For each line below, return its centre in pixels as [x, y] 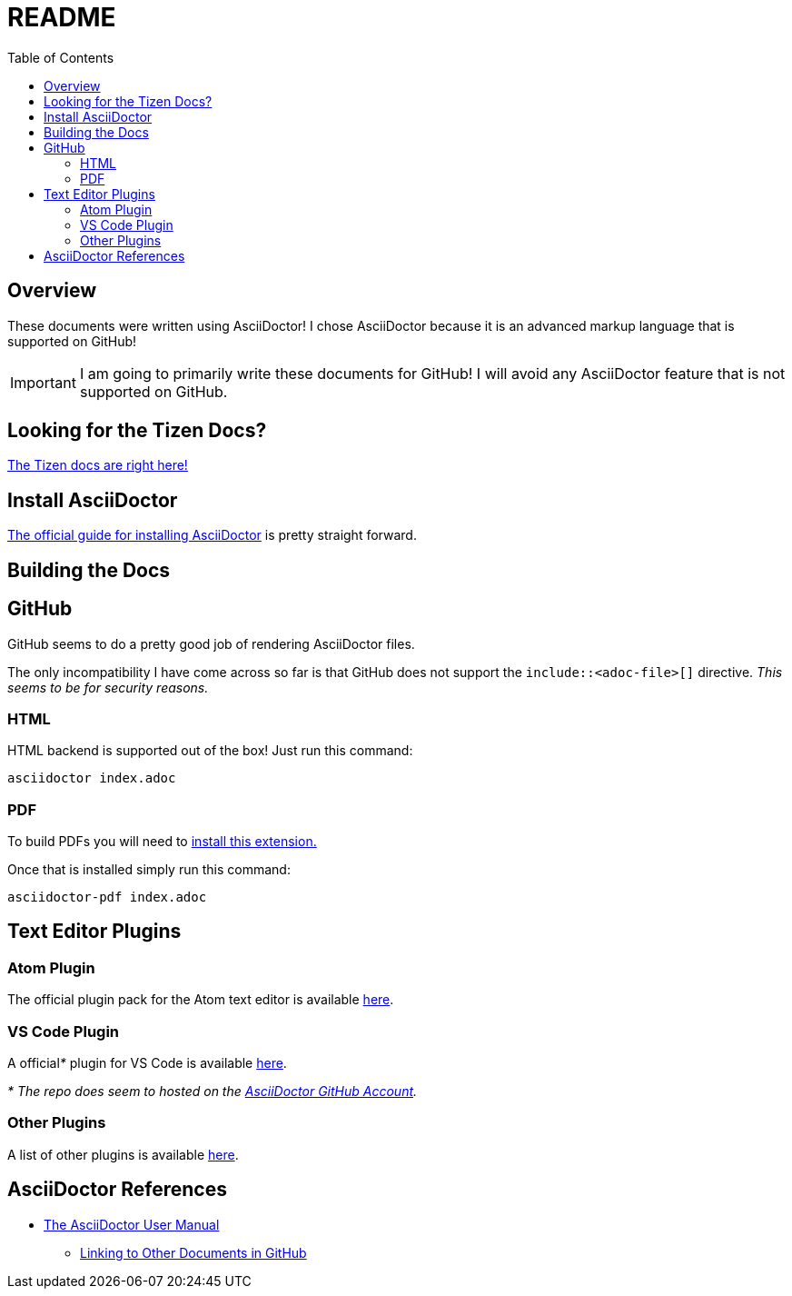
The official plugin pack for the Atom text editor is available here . [201, 1000]
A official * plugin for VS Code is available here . [147, 1063]
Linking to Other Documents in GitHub [193, 1252]
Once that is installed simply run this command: [149, 870]
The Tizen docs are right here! [98, 465]
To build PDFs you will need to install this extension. [162, 842]
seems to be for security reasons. [108, 687]
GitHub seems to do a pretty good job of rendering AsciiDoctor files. [211, 643]
